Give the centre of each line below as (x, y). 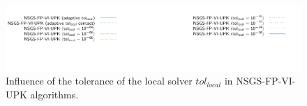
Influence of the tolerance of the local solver (99, 81)
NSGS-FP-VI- (266, 81)
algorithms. (54, 94)
